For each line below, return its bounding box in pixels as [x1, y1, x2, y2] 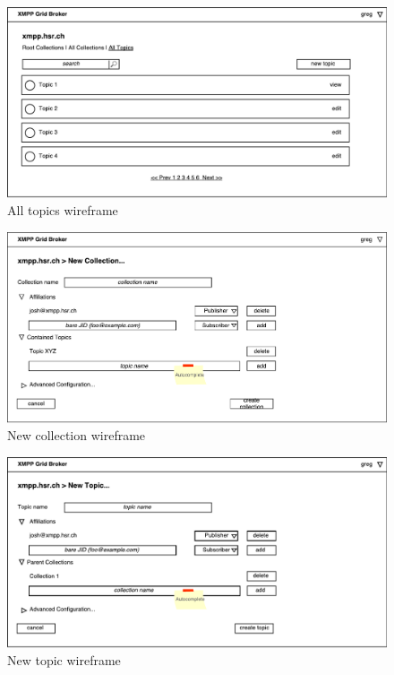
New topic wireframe [7, 651, 121, 670]
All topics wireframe [7, 201, 118, 220]
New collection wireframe [7, 426, 146, 445]
